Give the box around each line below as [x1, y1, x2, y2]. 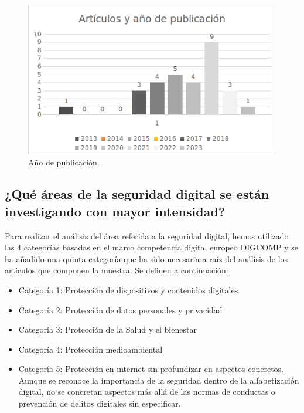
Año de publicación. [28, 156, 100, 168]
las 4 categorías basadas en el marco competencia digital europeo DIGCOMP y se [5, 241, 299, 253]
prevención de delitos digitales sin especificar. [18, 397, 181, 409]
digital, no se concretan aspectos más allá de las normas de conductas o [18, 385, 275, 398]
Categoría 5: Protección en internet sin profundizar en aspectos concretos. [18, 363, 284, 375]
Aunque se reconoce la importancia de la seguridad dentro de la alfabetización [18, 374, 299, 386]
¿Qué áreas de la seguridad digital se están [5, 185, 269, 203]
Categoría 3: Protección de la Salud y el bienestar [18, 323, 197, 336]
